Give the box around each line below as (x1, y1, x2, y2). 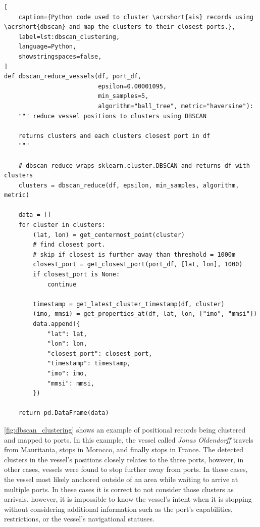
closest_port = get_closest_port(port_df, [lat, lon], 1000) (33, 261, 243, 268)
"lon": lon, (47, 340, 87, 348)
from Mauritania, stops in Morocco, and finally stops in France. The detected (4, 444, 243, 455)
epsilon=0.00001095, (98, 82, 167, 90)
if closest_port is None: (33, 271, 120, 278)
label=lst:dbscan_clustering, (18, 33, 120, 40)
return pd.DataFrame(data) (18, 409, 109, 417)
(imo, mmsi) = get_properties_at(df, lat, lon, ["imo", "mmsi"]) (33, 310, 257, 318)
